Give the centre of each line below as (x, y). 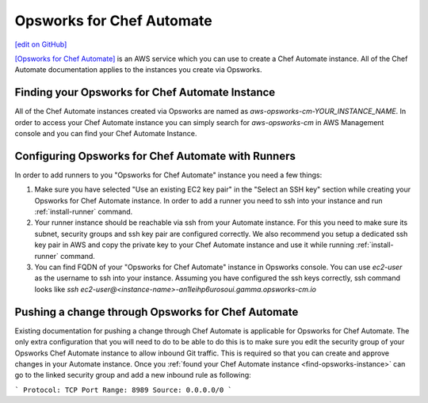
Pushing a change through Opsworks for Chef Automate (157, 312)
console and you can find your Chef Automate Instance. (106, 134)
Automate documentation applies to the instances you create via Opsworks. (138, 70)
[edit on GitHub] (41, 44)
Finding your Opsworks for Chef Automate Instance (145, 92)
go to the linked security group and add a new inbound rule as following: (133, 375)
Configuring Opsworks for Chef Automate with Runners (155, 156)
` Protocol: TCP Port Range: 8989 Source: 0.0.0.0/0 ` (124, 390)
